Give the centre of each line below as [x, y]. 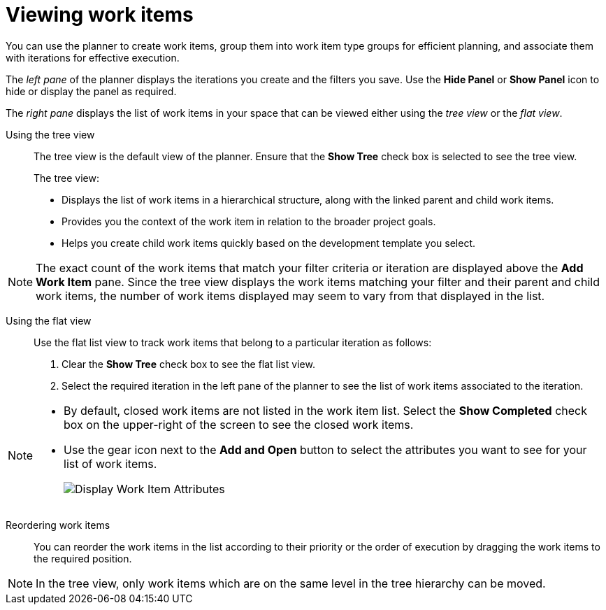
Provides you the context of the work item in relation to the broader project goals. [249, 221]
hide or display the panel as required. [91, 91]
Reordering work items [58, 525]
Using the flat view [49, 320]
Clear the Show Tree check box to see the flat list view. [188, 364]
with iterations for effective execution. [93, 57]
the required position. [83, 558]
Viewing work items [100, 15]
